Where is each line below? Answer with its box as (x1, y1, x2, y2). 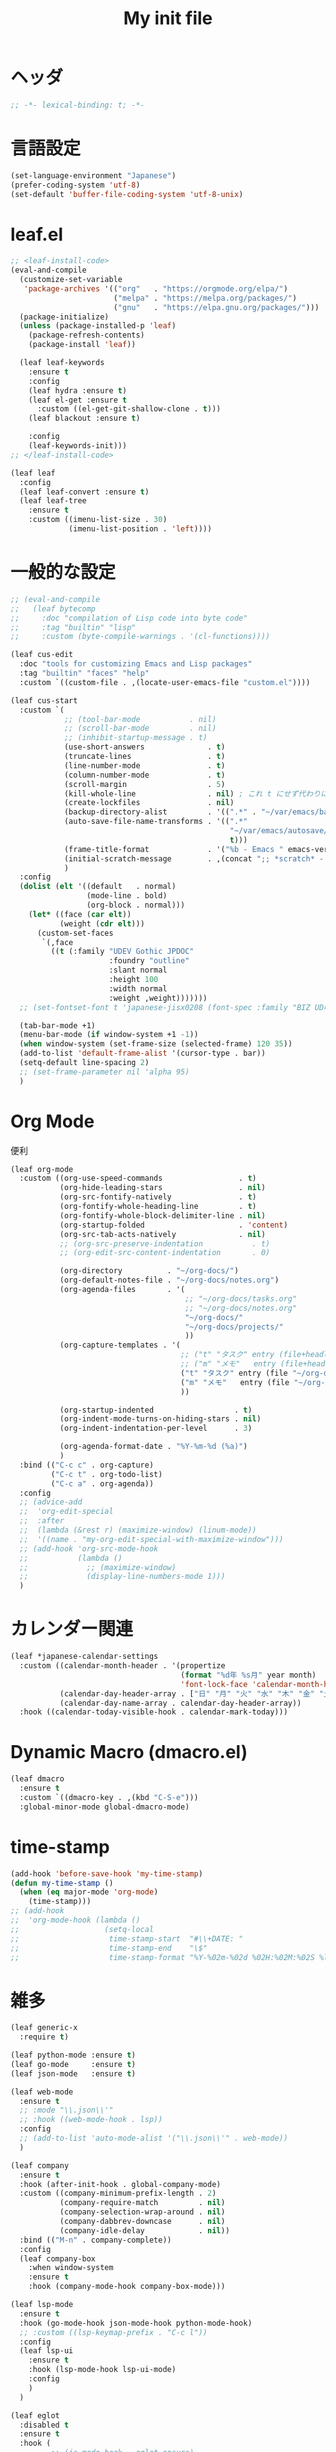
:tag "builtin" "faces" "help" (19, 668, 150, 678)
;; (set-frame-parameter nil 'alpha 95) (19, 1067, 190, 1077)
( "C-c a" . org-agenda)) (50, 1478, 155, 1489)
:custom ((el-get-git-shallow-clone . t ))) (36, 404, 222, 414)
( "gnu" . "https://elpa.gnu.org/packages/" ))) (113, 302, 320, 312)
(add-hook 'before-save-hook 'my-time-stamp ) (10, 1868, 203, 1879)
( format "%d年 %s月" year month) (180, 1670, 317, 1680)
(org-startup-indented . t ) (59, 1405, 253, 1415)
